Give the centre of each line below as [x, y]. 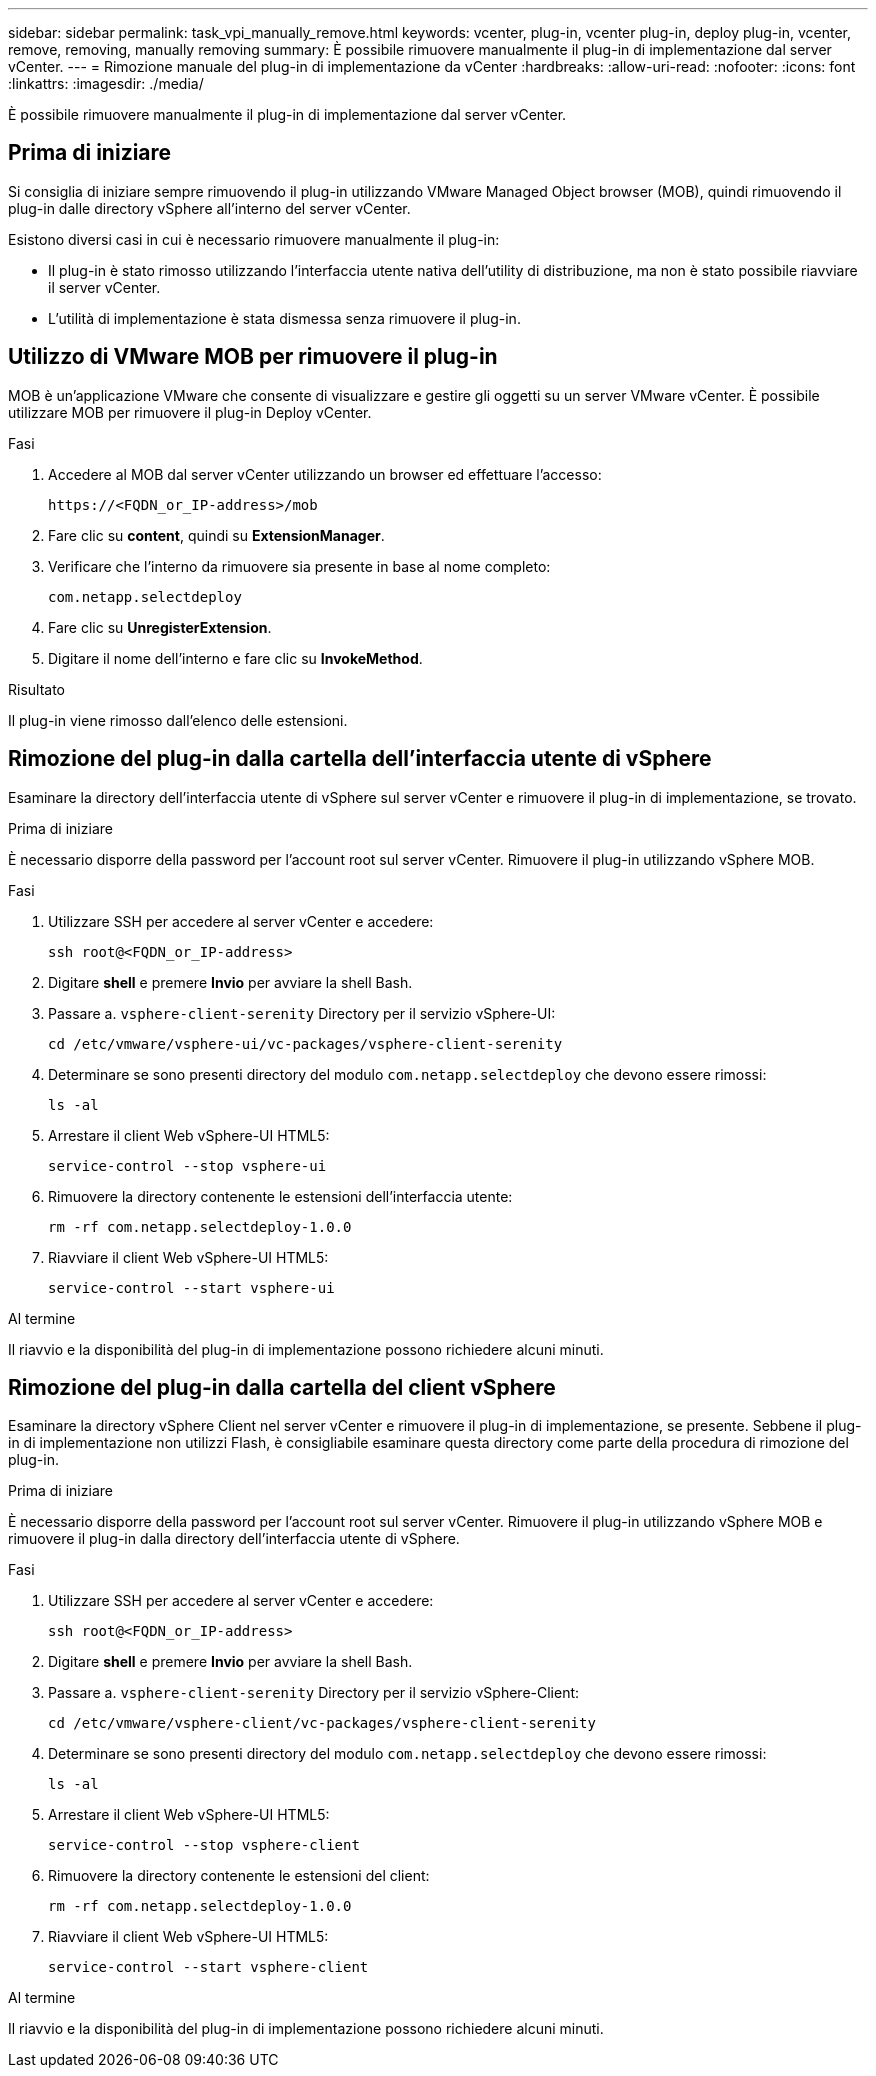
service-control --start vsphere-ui [191, 1287]
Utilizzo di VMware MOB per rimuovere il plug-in [253, 357]
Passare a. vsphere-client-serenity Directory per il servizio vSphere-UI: [302, 1013]
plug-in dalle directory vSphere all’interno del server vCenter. [209, 208]
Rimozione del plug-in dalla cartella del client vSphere [282, 1387]
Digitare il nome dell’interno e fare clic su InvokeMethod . [235, 658]
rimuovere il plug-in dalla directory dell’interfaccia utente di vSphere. [234, 1539]
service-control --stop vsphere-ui [187, 1165]
